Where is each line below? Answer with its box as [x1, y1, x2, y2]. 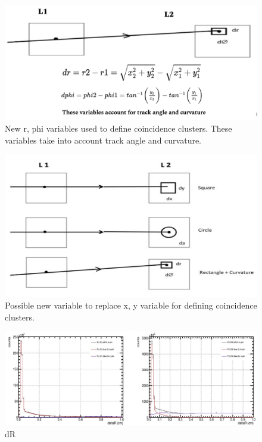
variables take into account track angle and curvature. [5, 133, 202, 146]
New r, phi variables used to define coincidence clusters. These [5, 122, 232, 134]
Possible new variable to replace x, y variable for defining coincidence [5, 299, 257, 312]
